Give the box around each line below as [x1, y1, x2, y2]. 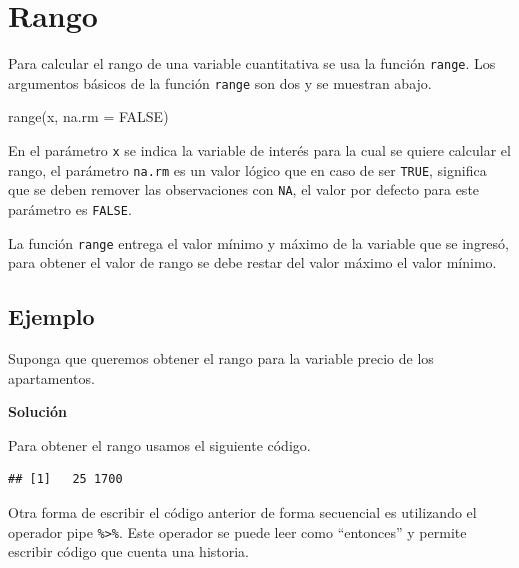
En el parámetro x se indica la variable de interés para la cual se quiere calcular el [8, 140, 511, 161]
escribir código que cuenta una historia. [8, 541, 250, 562]
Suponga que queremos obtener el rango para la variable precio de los [8, 348, 434, 369]
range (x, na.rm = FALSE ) [8, 106, 169, 127]
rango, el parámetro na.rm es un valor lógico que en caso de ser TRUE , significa [8, 159, 487, 180]
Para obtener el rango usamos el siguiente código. [8, 434, 311, 455]
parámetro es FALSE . [8, 199, 132, 219]
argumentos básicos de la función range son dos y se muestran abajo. [8, 72, 432, 93]
